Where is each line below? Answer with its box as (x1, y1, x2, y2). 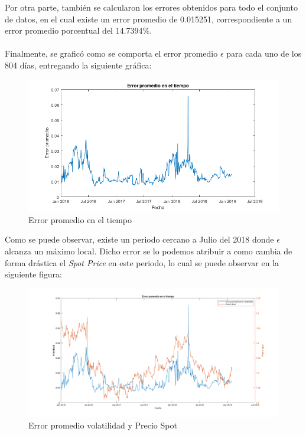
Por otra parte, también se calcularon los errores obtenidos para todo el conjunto (5, 1, 298, 13)
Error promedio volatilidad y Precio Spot (28, 418, 177, 431)
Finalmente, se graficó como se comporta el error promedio (5, 47, 218, 60)
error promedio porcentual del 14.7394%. (5, 24, 152, 37)
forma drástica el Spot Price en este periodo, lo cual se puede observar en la (5, 256, 279, 269)
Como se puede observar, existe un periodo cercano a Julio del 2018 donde (5, 233, 274, 246)
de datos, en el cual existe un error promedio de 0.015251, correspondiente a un (5, 12, 292, 25)
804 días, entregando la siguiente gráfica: (5, 58, 152, 71)
